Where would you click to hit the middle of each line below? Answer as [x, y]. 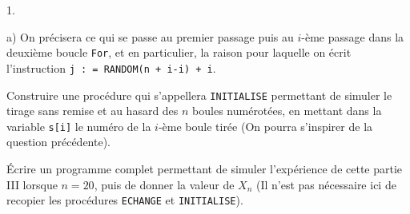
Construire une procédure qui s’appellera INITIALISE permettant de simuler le [199, 95]
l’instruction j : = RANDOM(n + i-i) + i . [111, 67]
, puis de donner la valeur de [164, 184]
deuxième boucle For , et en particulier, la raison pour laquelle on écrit [179, 52]
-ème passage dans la [353, 36]
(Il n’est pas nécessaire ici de [326, 184]
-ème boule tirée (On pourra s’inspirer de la [265, 126]
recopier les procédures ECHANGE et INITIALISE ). [125, 200]
